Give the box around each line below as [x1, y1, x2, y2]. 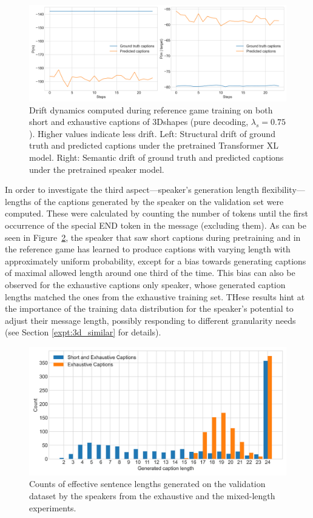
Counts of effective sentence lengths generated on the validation [29, 477, 266, 490]
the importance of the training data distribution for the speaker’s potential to [5, 302, 294, 315]
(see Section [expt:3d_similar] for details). [5, 326, 161, 338]
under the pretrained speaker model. [29, 163, 164, 175]
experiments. [29, 501, 76, 514]
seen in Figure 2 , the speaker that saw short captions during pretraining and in [5, 230, 301, 243]
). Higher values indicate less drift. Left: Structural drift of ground [29, 127, 275, 140]
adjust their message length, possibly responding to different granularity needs [5, 314, 296, 326]
